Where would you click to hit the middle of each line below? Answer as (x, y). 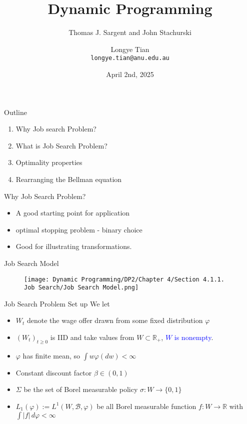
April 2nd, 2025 (130, 74)
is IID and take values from (92, 337)
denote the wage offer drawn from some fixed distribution (115, 320)
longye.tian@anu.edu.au (130, 58)
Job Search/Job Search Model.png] (81, 288)
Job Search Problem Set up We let (57, 303)
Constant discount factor (54, 372)
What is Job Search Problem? (61, 145)
